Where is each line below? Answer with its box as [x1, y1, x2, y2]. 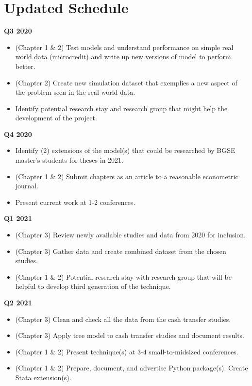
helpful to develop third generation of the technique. [15, 281, 171, 291]
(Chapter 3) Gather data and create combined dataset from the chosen [15, 246, 226, 256]
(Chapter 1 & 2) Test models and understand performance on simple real [15, 42, 234, 52]
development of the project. [15, 113, 97, 123]
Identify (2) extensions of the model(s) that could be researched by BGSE [15, 145, 235, 155]
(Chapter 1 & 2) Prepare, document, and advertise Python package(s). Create [15, 363, 248, 373]
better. [15, 61, 35, 71]
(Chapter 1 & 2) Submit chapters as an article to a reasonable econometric [15, 171, 238, 181]
